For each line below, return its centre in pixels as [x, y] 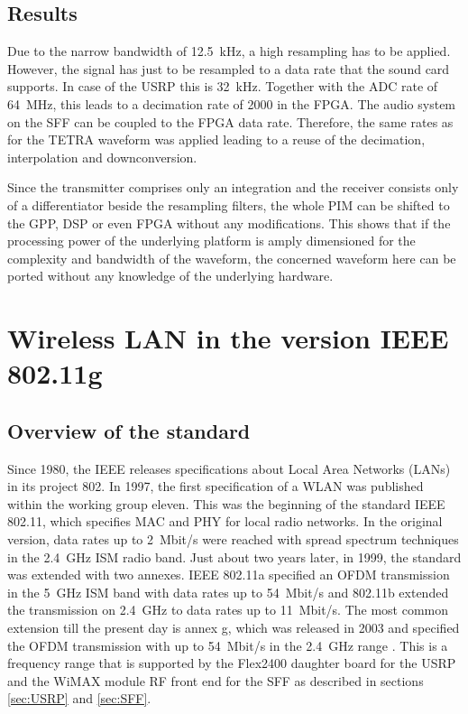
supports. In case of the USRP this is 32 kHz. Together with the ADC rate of [223, 86]
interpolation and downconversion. [102, 157]
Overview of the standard [129, 430]
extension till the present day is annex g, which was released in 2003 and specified [234, 628]
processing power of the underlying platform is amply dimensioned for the [211, 241]
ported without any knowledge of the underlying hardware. [170, 276]
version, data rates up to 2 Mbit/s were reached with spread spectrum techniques [233, 539]
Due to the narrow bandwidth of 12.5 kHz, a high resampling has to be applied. [229, 51]
